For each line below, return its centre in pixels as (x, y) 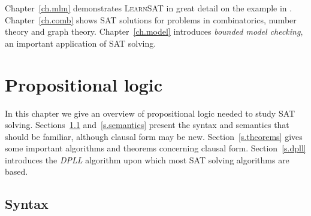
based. (16, 171)
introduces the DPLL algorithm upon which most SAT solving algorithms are (147, 159)
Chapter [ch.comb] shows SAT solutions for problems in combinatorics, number (151, 19)
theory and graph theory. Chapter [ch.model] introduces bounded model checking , (154, 31)
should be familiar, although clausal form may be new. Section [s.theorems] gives (154, 136)
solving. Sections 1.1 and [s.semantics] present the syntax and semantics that (147, 125)
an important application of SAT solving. (81, 43)
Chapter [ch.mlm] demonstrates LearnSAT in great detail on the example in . (149, 8)
